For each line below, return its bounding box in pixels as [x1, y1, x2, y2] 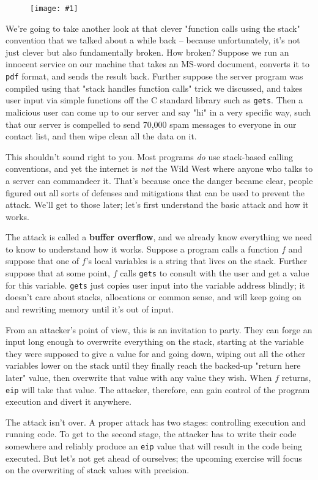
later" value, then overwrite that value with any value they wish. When [6, 371, 272, 383]
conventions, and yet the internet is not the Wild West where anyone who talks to [6, 162, 313, 175]
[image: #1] [30, 4, 78, 13]
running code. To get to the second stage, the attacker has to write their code [6, 427, 297, 440]
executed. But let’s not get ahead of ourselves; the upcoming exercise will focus [6, 451, 302, 464]
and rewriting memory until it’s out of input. [6, 302, 174, 315]
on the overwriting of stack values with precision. [6, 463, 190, 476]
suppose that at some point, [6, 267, 110, 279]
